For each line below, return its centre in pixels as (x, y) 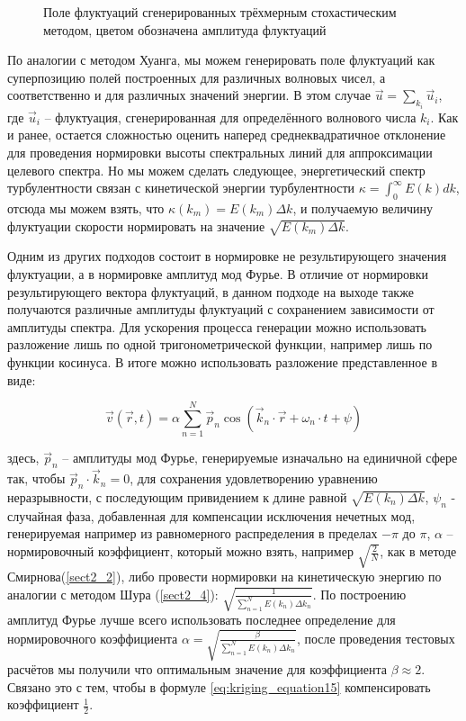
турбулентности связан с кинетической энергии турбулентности (181, 188)
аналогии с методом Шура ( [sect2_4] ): (113, 594)
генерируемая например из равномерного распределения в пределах (193, 533)
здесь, (23, 458)
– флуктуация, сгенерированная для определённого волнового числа (230, 117)
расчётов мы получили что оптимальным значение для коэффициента (197, 669)
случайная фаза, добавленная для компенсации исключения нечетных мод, (211, 515)
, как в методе (418, 551)
